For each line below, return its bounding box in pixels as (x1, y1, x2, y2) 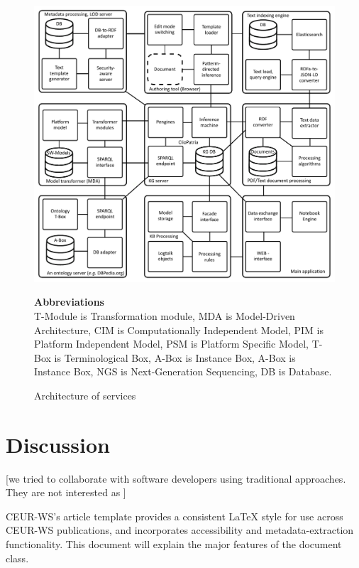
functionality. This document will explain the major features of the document (6, 537, 342, 552)
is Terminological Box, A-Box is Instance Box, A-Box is (54, 350, 296, 365)
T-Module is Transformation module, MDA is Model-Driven (34, 308, 295, 323)
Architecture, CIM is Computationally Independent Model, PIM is (34, 322, 324, 337)
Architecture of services (34, 387, 136, 402)
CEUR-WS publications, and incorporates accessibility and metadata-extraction (6, 523, 354, 537)
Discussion (6, 429, 110, 459)
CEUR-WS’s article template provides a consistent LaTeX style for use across (6, 508, 343, 523)
